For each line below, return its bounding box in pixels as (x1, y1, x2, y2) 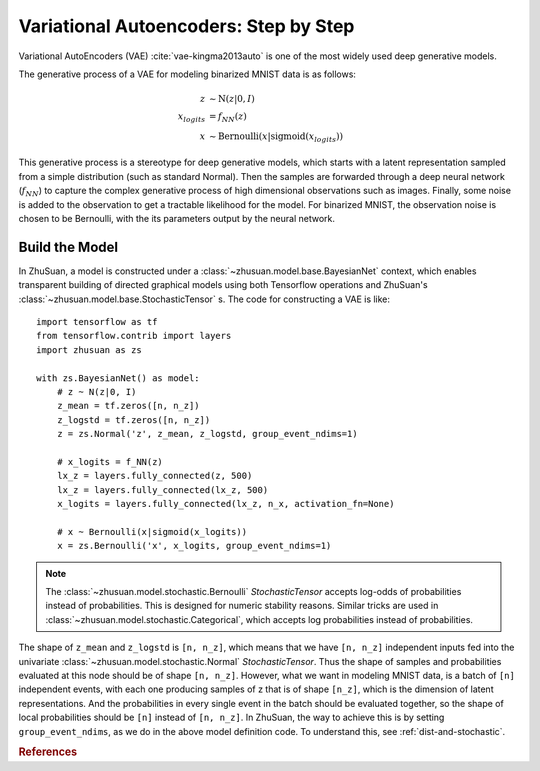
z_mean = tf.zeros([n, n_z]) (56, 400, 200, 412)
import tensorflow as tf (36, 316, 158, 328)
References (18, 745, 78, 759)
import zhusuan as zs (36, 344, 142, 355)
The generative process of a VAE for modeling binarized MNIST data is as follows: (18, 68, 357, 80)
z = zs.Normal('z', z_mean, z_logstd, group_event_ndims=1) (56, 428, 359, 440)
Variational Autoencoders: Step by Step (18, 15, 355, 37)
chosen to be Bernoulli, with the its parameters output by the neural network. (18, 212, 335, 224)
